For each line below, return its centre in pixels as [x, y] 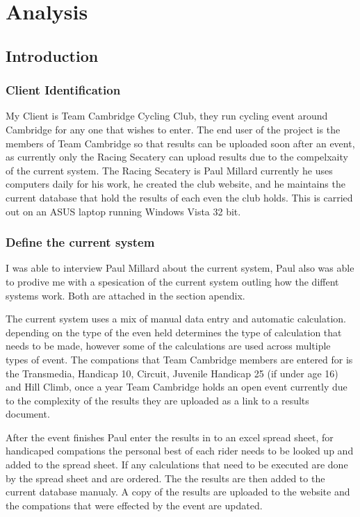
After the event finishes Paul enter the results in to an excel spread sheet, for [170, 437]
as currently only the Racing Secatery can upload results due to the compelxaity [177, 157]
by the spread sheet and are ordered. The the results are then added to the [165, 478]
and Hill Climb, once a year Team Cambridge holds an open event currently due [177, 387]
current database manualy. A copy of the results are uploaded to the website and [178, 492]
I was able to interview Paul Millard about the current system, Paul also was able [180, 268]
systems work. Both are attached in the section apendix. [125, 295]
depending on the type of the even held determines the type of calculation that [174, 332]
